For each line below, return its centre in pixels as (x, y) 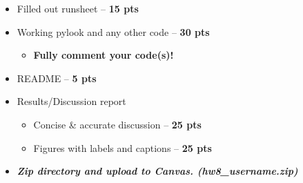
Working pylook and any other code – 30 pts (113, 31)
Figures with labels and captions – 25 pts (123, 147)
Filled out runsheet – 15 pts (78, 8)
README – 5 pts (57, 78)
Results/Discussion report (71, 101)
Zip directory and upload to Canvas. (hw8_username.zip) (157, 171)
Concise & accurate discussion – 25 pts (117, 124)
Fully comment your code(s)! (104, 55)
